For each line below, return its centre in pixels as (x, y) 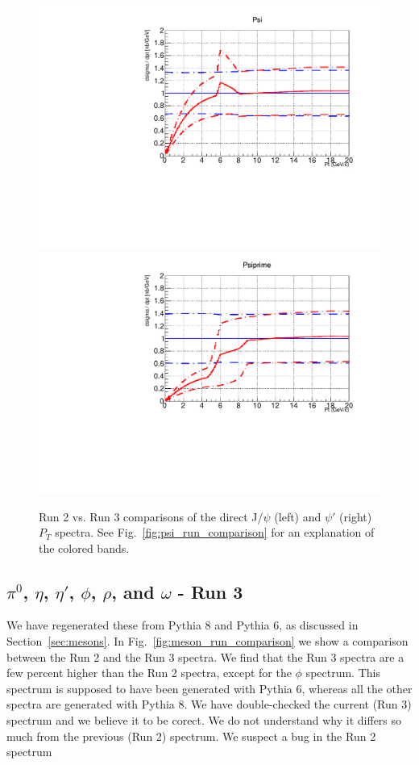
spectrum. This (343, 673)
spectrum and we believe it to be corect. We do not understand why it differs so (204, 720)
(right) (356, 516)
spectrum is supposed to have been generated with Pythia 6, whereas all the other (209, 688)
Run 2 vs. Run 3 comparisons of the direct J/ (151, 516)
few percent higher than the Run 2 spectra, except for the (149, 673)
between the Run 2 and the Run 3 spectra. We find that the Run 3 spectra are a (205, 656)
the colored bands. (84, 548)
